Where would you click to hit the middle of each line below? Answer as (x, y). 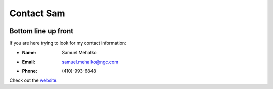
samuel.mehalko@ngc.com (90, 62)
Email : (29, 62)
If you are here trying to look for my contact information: (68, 43)
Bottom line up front (41, 31)
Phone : (30, 71)
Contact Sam (37, 13)
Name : (29, 53)
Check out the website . (33, 80)
